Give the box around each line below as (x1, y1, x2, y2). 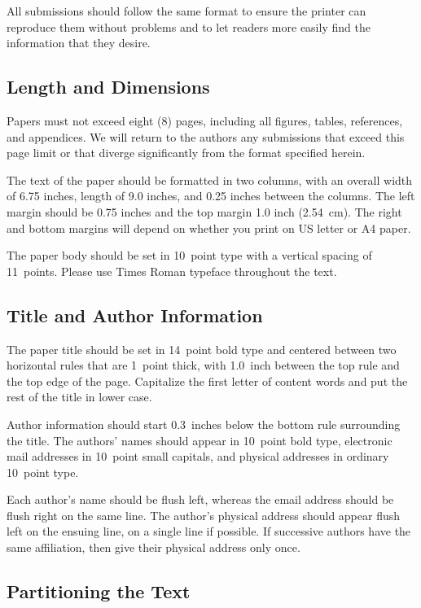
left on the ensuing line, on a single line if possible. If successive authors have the (7, 523, 411, 540)
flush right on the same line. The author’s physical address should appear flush (7, 506, 401, 523)
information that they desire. (7, 34, 151, 51)
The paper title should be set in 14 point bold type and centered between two (7, 340, 397, 357)
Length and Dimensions (7, 74, 210, 99)
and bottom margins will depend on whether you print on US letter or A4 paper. (7, 219, 411, 236)
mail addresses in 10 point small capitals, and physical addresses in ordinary (7, 448, 389, 465)
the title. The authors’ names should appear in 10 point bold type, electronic (7, 431, 392, 448)
